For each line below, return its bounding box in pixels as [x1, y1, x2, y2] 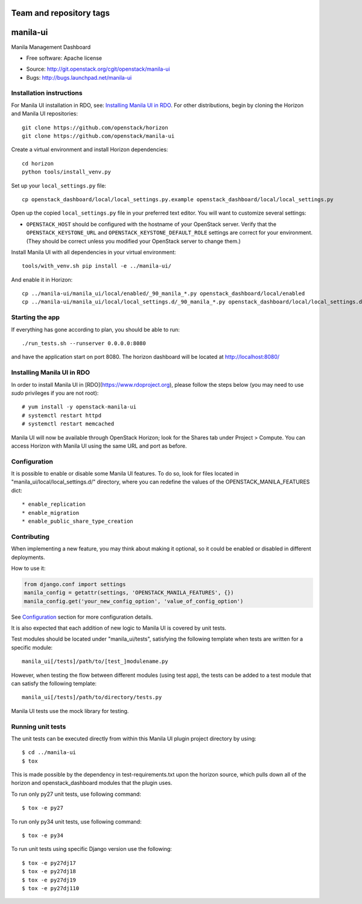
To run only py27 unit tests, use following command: [11, 790, 141, 798]
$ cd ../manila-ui [22, 749, 77, 756]
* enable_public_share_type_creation [22, 517, 134, 525]
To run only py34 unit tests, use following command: [11, 818, 142, 825]
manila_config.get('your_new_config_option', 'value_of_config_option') [24, 598, 244, 604]
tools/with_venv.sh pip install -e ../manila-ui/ [22, 263, 172, 270]
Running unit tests [11, 722, 66, 731]
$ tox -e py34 [22, 832, 63, 839]
